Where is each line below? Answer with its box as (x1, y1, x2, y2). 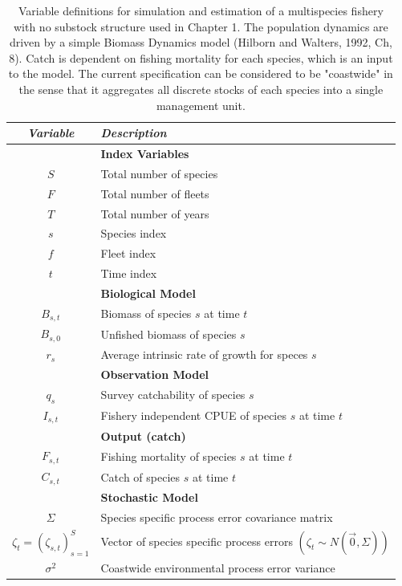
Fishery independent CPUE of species (100, 407, 286, 424)
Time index (100, 265, 157, 282)
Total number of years (100, 205, 209, 222)
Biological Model (100, 284, 196, 301)
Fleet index (100, 245, 156, 262)
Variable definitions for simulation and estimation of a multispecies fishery (18, 2, 384, 18)
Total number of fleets (100, 185, 209, 201)
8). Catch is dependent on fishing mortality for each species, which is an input (9, 49, 393, 66)
